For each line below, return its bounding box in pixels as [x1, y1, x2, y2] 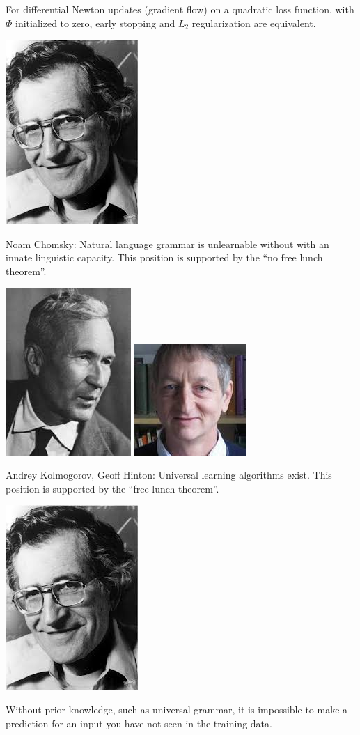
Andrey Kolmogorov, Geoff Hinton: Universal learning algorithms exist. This [6, 467, 332, 482]
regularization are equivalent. [191, 15, 316, 30]
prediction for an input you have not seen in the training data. [6, 715, 272, 730]
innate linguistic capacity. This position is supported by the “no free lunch [6, 250, 323, 265]
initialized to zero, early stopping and [15, 15, 175, 30]
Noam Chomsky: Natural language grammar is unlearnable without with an [6, 236, 329, 251]
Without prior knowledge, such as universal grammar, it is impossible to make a [6, 702, 348, 716]
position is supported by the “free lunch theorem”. [6, 481, 219, 495]
